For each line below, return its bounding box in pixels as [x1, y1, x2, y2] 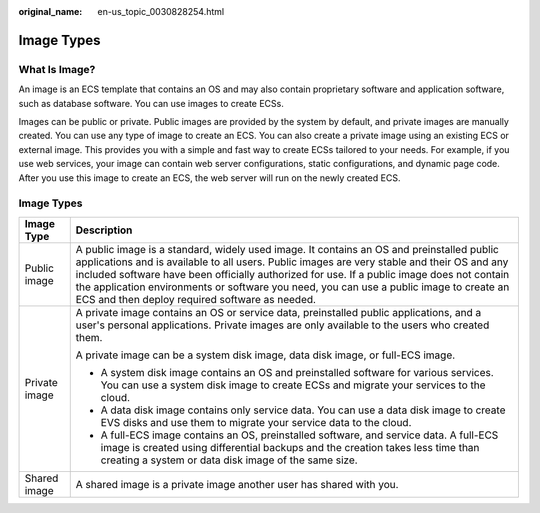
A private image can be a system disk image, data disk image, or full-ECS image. [75, 348, 456, 362]
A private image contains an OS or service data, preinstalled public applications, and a [75, 305, 482, 319]
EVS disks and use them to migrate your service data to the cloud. [100, 415, 412, 429]
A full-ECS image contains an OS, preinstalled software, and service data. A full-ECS [100, 428, 499, 442]
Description [75, 223, 133, 237]
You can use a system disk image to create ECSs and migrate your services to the [100, 378, 486, 392]
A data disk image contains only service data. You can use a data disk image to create [100, 403, 506, 417]
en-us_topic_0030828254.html [97, 6, 225, 17]
